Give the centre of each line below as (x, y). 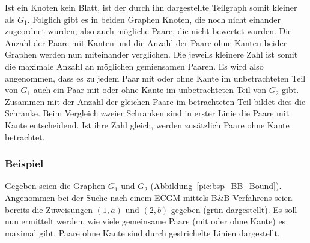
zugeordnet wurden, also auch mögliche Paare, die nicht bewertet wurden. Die (148, 31)
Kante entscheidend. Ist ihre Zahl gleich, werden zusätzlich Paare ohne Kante (147, 124)
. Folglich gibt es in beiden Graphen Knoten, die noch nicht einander (154, 19)
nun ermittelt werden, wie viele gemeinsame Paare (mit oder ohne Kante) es (145, 221)
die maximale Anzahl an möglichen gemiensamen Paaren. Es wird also (134, 66)
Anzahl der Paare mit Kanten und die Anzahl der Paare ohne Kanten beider (146, 42)
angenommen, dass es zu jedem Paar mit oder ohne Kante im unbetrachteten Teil (155, 78)
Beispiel (24, 163)
